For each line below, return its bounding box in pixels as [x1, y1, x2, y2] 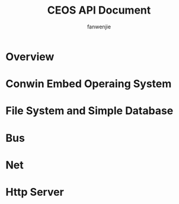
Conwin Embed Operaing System [5, 77, 172, 90]
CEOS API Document [47, 4, 151, 17]
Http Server [5, 185, 65, 199]
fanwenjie [87, 23, 111, 30]
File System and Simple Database [5, 104, 174, 118]
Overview [5, 50, 55, 63]
